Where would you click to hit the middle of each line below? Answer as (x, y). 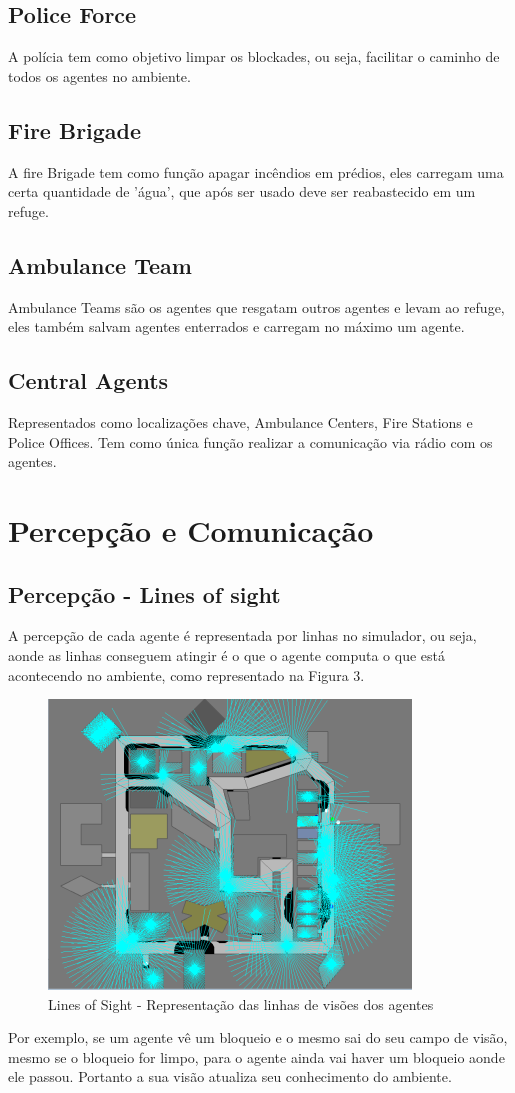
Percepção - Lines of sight (144, 593)
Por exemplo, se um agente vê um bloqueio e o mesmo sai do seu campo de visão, (258, 1037)
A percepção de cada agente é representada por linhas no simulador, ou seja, (242, 635)
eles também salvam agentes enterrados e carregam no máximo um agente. (236, 326)
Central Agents (88, 380)
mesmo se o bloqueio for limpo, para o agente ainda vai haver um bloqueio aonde (256, 1056)
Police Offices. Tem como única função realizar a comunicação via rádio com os (250, 441)
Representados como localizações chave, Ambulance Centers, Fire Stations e (240, 421)
